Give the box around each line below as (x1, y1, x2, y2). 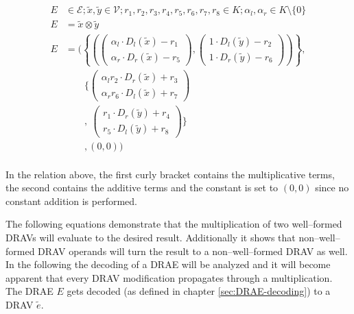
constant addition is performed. (5, 193, 137, 208)
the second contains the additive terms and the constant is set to (5, 180, 279, 195)
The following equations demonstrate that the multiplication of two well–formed (5, 217, 342, 231)
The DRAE (5, 284, 54, 298)
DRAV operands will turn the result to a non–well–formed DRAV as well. (38, 243, 348, 258)
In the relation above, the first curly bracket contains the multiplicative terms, (5, 167, 335, 181)
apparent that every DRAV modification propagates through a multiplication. (5, 270, 333, 285)
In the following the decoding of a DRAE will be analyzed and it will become (5, 257, 331, 271)
